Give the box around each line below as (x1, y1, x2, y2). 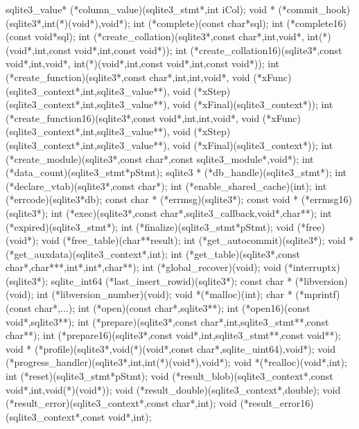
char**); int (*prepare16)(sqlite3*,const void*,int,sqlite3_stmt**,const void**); (6, 328, 341, 342)
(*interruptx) (284, 260, 340, 274)
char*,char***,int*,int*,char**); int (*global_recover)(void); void (6, 260, 281, 274)
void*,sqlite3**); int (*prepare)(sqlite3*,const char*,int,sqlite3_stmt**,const (6, 314, 329, 329)
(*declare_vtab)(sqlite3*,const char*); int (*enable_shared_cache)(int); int (6, 178, 327, 193)
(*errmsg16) (301, 192, 353, 207)
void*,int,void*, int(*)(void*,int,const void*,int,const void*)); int (6, 56, 279, 71)
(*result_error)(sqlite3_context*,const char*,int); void (6, 396, 237, 410)
